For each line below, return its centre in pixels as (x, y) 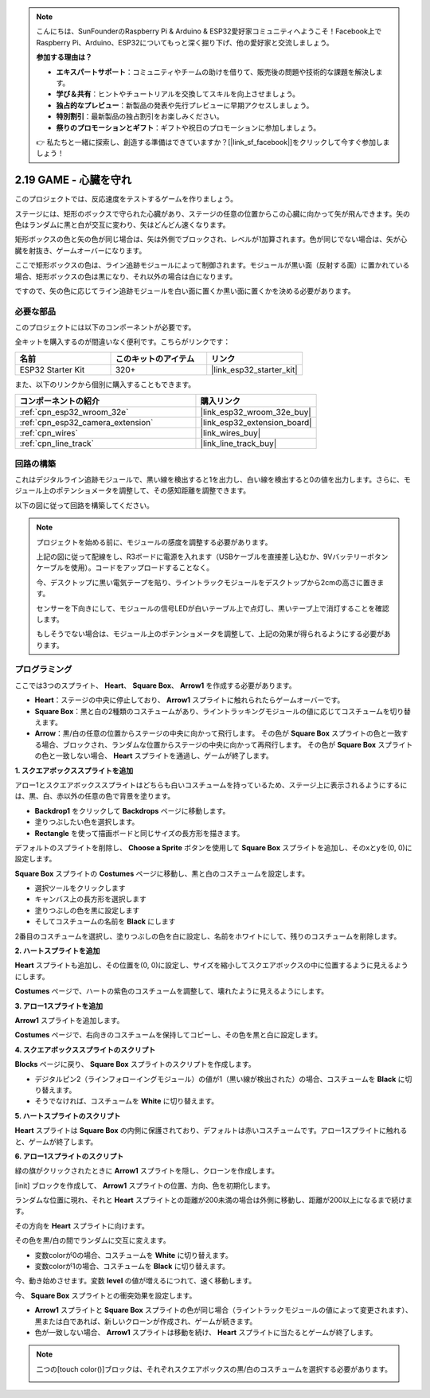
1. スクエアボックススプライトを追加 (74, 770)
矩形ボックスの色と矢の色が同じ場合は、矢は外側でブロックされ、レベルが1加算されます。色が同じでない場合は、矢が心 (211, 240)
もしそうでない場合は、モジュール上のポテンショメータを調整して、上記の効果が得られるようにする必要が (210, 634)
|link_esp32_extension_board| (256, 423)
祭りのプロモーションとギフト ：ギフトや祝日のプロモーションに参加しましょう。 (188, 127)
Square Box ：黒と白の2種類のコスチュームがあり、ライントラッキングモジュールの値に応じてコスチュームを (212, 711)
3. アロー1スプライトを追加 (59, 1006)
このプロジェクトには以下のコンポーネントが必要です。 (105, 327)
